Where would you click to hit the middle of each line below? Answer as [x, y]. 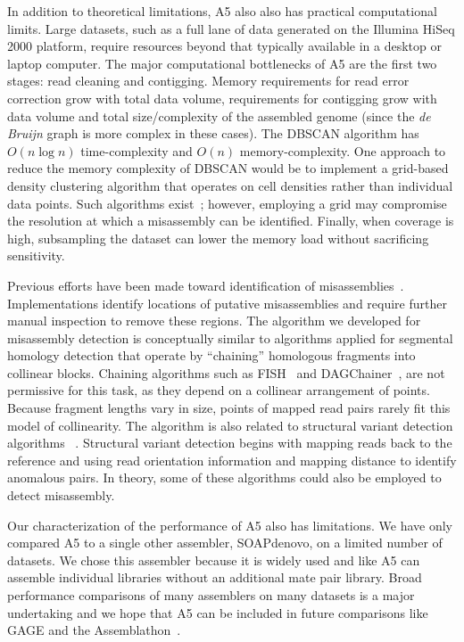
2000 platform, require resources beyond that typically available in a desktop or [224, 46]
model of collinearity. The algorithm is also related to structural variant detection [230, 425]
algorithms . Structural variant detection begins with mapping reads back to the [230, 443]
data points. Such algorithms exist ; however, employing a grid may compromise [227, 203]
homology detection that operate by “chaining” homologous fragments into [211, 355]
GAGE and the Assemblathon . [94, 630]
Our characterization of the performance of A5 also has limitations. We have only [230, 525]
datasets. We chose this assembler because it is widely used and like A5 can [214, 560]
